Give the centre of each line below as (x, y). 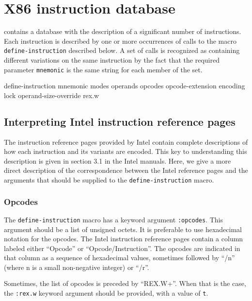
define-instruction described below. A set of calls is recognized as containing (122, 50)
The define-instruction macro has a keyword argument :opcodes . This (114, 219)
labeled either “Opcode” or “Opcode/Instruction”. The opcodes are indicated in (122, 248)
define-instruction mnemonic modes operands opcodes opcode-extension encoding (125, 86)
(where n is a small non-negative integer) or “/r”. (77, 267)
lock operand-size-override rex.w (52, 95)
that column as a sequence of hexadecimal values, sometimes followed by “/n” (119, 258)
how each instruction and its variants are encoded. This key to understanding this (126, 151)
